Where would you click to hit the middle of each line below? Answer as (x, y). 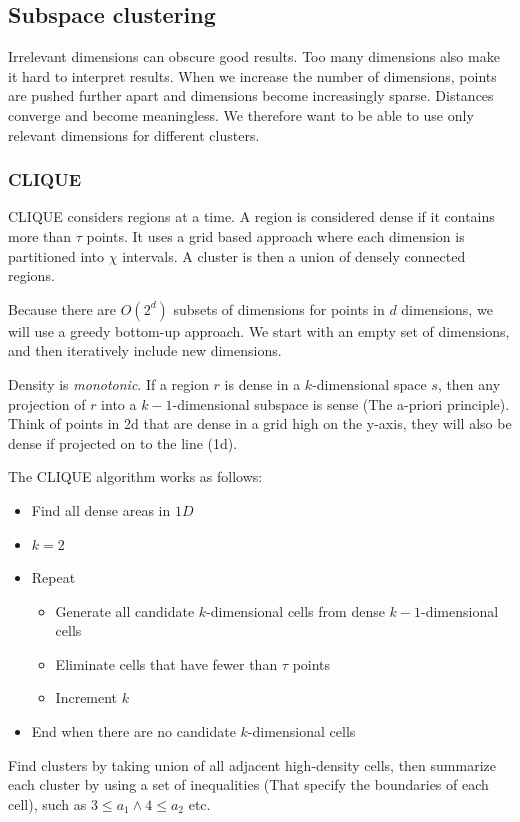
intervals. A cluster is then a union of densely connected (294, 255)
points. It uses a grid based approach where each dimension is (275, 235)
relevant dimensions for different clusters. (134, 134)
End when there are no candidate (133, 731)
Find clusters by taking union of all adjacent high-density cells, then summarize (252, 764)
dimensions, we (447, 308)
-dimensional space (369, 383)
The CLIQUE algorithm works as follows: (135, 476)
